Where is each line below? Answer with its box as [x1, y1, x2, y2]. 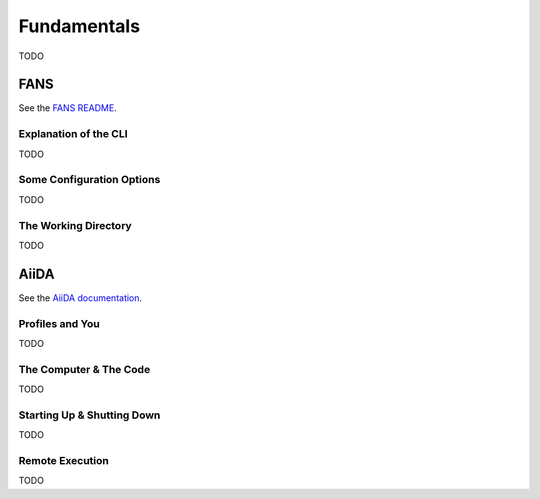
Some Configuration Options [18, 173, 161, 187]
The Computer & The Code [18, 362, 151, 376]
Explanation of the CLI [18, 127, 129, 141]
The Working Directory [18, 218, 132, 232]
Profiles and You [18, 316, 100, 330]
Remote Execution [18, 453, 109, 467]
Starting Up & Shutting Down [18, 408, 161, 422]
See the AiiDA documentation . [18, 291, 143, 304]
